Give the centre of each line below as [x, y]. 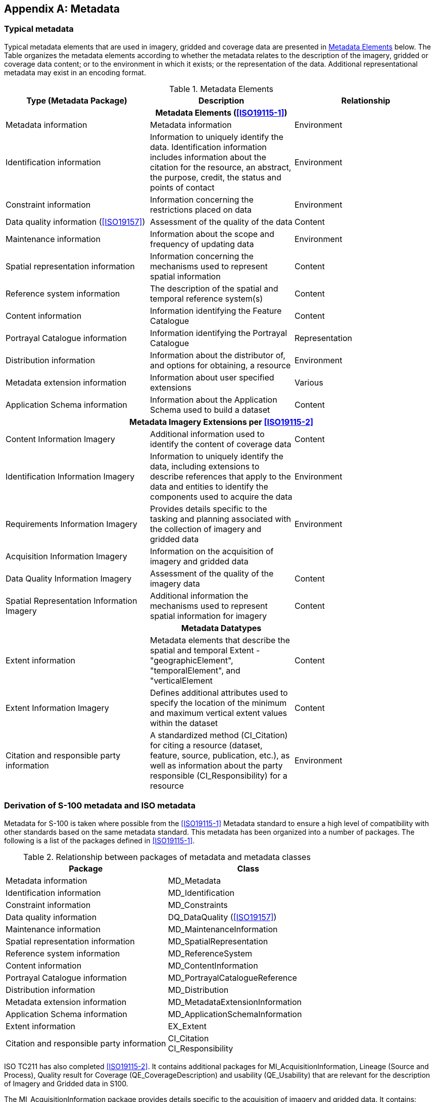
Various [309, 382]
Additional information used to [207, 434]
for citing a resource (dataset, [206, 745]
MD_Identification [201, 893]
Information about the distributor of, [217, 355]
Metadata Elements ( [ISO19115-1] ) [221, 112]
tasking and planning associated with [220, 519]
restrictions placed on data [201, 209]
